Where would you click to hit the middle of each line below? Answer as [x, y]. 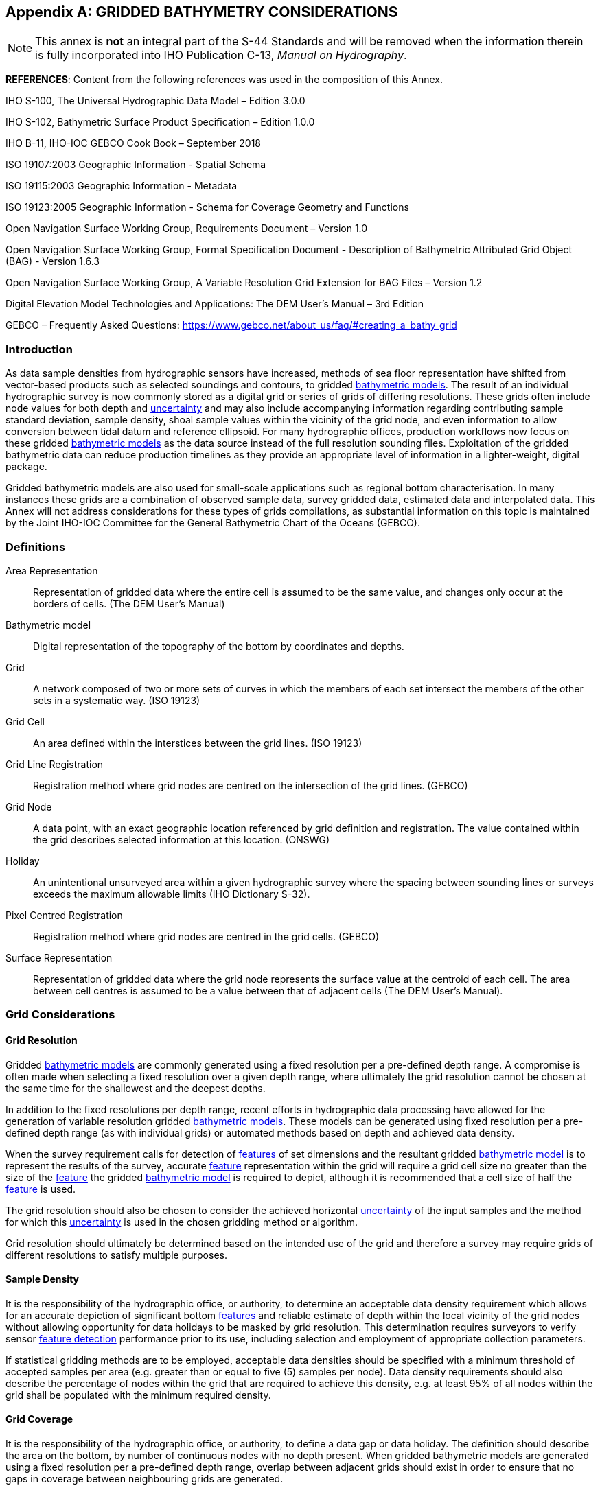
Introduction [39, 349]
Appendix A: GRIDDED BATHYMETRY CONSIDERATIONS [202, 12]
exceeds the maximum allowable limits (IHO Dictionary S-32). [172, 894]
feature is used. [41, 1189]
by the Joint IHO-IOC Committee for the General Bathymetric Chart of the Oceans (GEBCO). [213, 523]
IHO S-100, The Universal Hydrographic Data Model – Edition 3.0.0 [155, 101]
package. [26, 467]
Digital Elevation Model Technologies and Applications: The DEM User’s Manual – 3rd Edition [215, 304]
